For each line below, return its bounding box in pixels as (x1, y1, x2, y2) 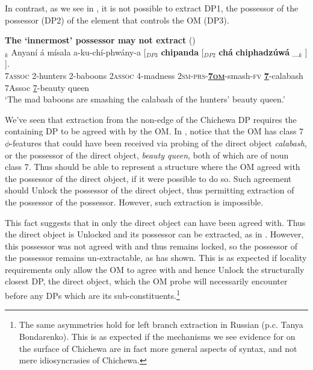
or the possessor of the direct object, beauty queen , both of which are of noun (5, 148, 289, 161)
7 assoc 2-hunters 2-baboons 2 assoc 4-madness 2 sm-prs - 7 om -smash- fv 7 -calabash (5, 69, 303, 81)
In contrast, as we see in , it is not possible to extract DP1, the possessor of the (5, 2, 299, 14)
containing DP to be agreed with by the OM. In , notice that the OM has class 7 (5, 125, 304, 137)
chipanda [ (161, 45, 204, 58)
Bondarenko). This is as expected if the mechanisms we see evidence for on (19, 330, 296, 342)
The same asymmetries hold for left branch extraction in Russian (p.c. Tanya (19, 318, 303, 331)
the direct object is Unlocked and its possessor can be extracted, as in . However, (5, 228, 304, 240)
